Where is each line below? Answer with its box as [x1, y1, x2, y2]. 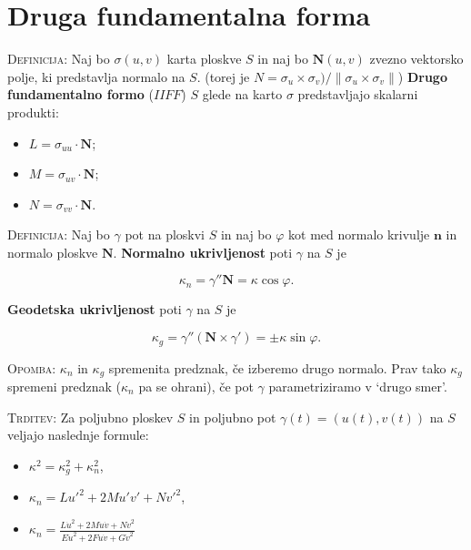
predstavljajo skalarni [297, 85, 418, 104]
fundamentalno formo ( [7, 85, 154, 104]
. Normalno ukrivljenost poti [113, 242, 293, 261]
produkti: [7, 102, 59, 121]
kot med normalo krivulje [288, 225, 430, 244]
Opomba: [7, 358, 56, 377]
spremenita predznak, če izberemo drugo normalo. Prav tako [108, 358, 446, 377]
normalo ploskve [7, 242, 98, 261]
